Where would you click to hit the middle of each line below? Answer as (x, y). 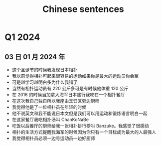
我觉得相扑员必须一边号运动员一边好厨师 (53, 138)
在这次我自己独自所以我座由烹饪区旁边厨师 (56, 101)
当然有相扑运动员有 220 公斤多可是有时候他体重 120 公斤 (70, 88)
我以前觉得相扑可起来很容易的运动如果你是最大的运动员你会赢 (75, 76)
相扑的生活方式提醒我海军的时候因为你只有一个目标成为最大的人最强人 (84, 132)
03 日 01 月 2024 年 (35, 57)
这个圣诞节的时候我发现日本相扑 (45, 70)
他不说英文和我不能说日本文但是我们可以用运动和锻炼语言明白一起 (80, 113)
